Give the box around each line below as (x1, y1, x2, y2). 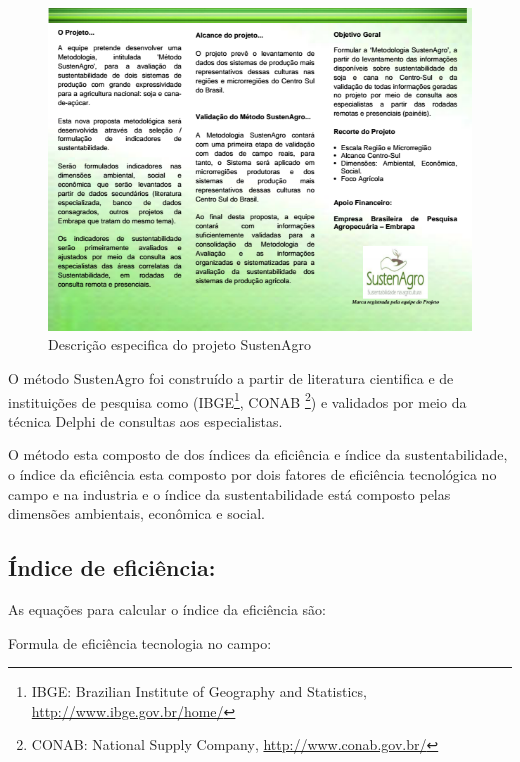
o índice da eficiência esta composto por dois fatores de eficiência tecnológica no (8, 463, 497, 484)
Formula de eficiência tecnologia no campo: (8, 632, 272, 653)
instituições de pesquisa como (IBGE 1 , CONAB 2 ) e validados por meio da (8, 388, 467, 412)
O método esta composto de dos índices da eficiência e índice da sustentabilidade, (8, 444, 508, 465)
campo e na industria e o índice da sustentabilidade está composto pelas (8, 483, 451, 504)
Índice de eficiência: (8, 552, 216, 583)
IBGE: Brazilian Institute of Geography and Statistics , (31, 681, 367, 702)
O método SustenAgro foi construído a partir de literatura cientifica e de (8, 367, 454, 388)
